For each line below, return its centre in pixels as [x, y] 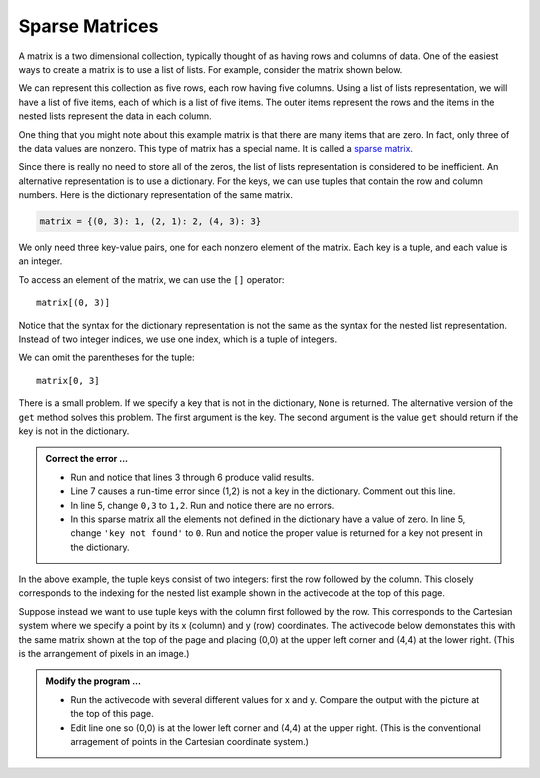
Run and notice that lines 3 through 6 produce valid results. [192, 477]
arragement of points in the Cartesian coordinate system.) [190, 741]
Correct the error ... [87, 459]
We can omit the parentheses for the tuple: [106, 357]
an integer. [40, 261]
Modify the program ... [93, 681]
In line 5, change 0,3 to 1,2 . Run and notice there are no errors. [202, 505]
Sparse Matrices [88, 26]
